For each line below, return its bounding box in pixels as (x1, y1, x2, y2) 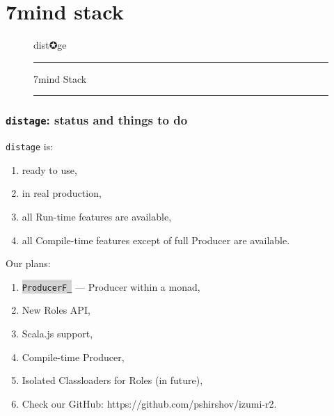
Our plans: (6, 256, 51, 271)
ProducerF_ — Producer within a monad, (22, 279, 200, 294)
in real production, (22, 186, 102, 200)
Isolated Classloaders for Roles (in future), (22, 373, 203, 387)
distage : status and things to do (6, 111, 188, 129)
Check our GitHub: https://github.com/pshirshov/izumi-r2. (22, 396, 277, 410)
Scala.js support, (22, 326, 93, 340)
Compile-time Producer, (22, 349, 125, 364)
